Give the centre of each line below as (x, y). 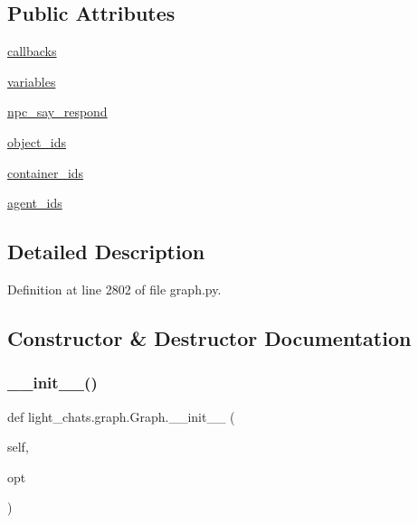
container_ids (46, 172)
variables (32, 81)
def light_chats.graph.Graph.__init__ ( (121, 416)
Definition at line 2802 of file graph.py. (114, 289)
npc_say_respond (57, 112)
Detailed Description (106, 252)
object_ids (37, 141)
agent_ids (35, 203)
